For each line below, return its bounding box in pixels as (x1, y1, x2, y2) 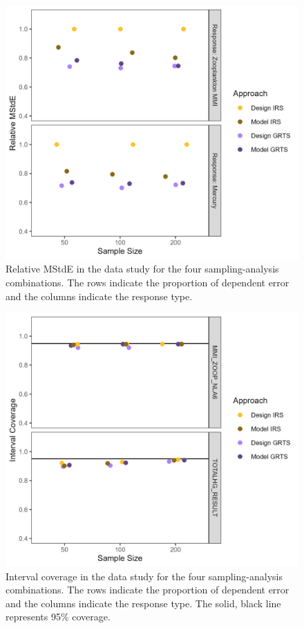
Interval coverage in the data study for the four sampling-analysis (6, 569, 283, 583)
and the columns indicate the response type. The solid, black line (6, 595, 281, 610)
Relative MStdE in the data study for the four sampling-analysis (6, 261, 279, 276)
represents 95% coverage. (6, 609, 111, 624)
